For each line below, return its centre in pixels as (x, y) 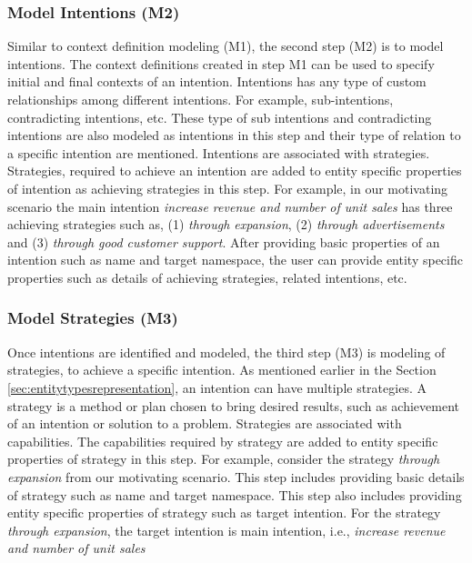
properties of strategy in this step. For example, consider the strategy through (224, 459)
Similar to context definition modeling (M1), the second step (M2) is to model (226, 46)
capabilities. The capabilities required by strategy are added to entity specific (223, 441)
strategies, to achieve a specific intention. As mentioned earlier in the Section (222, 370)
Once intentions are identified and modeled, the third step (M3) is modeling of (226, 352)
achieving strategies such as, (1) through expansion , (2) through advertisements (226, 224)
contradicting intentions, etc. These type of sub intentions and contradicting (220, 117)
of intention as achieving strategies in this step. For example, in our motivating (228, 188)
